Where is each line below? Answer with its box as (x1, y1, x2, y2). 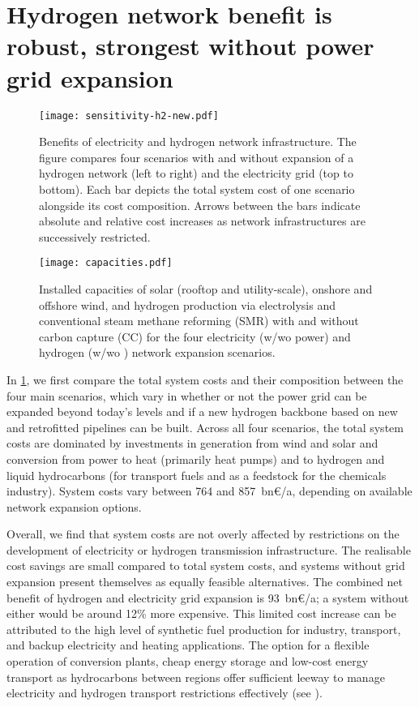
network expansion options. (6, 498, 142, 515)
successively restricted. (39, 228, 151, 245)
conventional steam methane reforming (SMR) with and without (39, 312, 359, 329)
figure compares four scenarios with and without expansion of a (39, 148, 354, 165)
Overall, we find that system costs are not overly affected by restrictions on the (6, 525, 400, 542)
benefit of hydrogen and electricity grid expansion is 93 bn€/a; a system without (6, 589, 409, 606)
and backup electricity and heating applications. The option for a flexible (6, 636, 370, 653)
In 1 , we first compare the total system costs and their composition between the (6, 371, 404, 388)
